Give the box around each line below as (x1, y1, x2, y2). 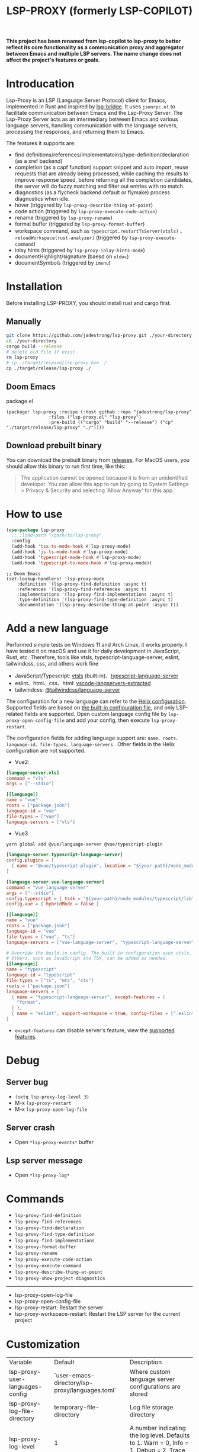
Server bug (6, 1077, 49, 1087)
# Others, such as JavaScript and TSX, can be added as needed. (6, 955, 168, 962)
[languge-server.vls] (6, 770, 60, 776)
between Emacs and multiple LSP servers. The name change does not (6, 50, 182, 57)
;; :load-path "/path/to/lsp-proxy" (11, 532, 102, 538)
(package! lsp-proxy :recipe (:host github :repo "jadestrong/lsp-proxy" (6, 409, 192, 415)
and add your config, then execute (66, 717, 150, 724)
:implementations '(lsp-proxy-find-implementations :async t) (17, 591, 174, 597)
